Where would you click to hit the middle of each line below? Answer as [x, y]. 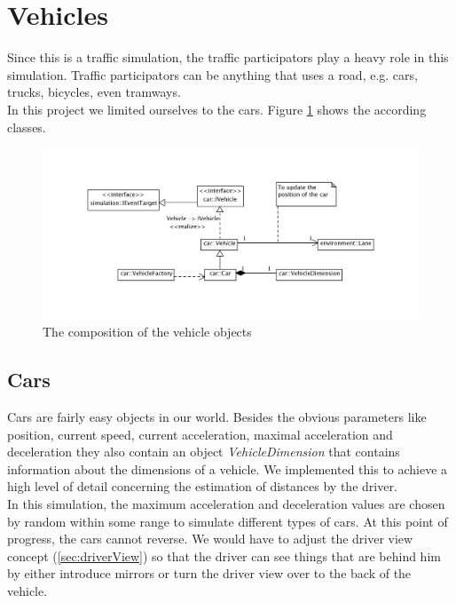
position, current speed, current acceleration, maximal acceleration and [200, 434]
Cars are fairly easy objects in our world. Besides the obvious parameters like [217, 417]
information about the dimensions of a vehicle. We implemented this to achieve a [228, 468]
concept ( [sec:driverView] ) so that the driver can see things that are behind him [224, 555]
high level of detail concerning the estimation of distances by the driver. [202, 486]
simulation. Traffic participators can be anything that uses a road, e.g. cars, [212, 74]
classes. [27, 127]
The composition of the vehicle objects [147, 332]
